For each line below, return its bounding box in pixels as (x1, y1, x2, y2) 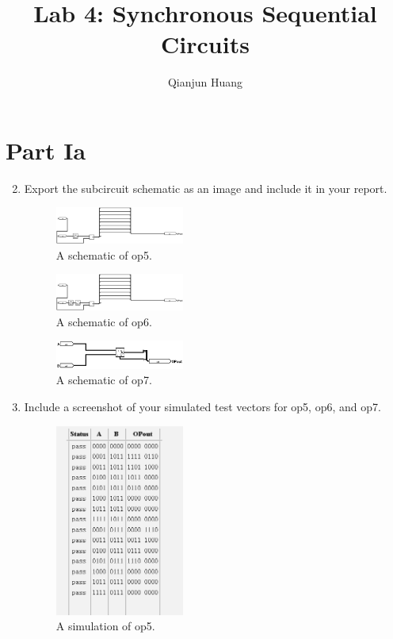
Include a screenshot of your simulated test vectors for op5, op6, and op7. (24, 398, 381, 414)
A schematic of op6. (55, 313, 152, 329)
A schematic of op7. (55, 371, 152, 388)
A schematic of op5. (55, 246, 152, 263)
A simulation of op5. (55, 618, 155, 634)
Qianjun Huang (167, 74, 243, 90)
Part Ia (6, 133, 86, 166)
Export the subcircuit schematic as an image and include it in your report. (24, 179, 387, 196)
